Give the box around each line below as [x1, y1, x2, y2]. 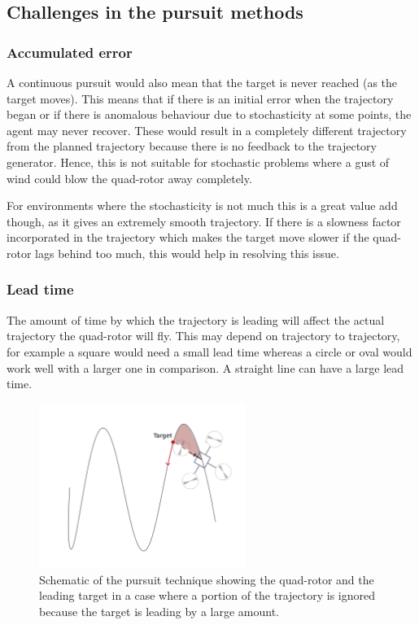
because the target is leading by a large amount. [39, 602, 279, 619]
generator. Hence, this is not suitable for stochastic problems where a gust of [7, 153, 390, 170]
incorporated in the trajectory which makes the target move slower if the [7, 229, 369, 246]
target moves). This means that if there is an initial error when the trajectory [7, 90, 394, 107]
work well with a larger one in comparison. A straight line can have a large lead [7, 359, 404, 376]
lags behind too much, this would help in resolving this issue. [35, 244, 339, 261]
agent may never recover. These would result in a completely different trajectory [7, 121, 407, 138]
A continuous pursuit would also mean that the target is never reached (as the [7, 74, 398, 90]
